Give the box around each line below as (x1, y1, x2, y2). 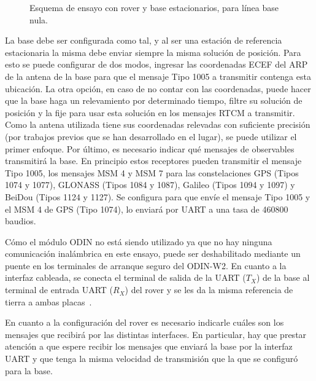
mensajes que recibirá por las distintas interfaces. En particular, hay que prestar (5, 328, 307, 340)
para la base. (5, 364, 53, 377)
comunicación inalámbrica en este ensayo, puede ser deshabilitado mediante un (5, 247, 301, 260)
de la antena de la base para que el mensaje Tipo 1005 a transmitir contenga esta (5, 69, 311, 82)
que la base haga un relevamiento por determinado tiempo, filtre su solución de (5, 94, 303, 107)
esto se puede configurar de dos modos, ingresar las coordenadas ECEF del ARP (5, 58, 308, 71)
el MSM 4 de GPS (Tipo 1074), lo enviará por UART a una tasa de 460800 (5, 202, 288, 215)
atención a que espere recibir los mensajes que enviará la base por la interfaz (5, 340, 293, 353)
